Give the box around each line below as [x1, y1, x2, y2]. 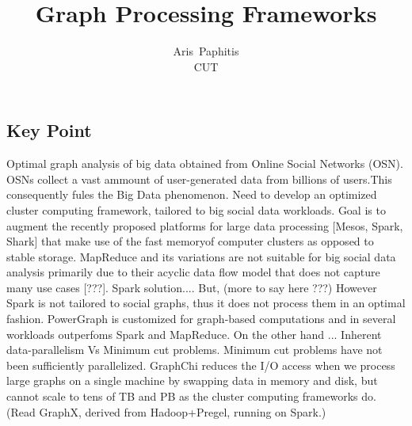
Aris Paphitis [173, 43, 239, 59]
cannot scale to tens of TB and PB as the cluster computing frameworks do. [6, 388, 376, 405]
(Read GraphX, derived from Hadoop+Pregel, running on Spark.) [6, 403, 326, 420]
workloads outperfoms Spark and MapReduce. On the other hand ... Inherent [6, 325, 382, 342]
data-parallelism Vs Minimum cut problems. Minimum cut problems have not [6, 341, 383, 358]
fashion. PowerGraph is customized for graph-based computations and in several [6, 310, 396, 327]
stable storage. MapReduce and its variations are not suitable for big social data [6, 248, 396, 264]
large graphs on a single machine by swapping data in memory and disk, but [6, 372, 378, 389]
